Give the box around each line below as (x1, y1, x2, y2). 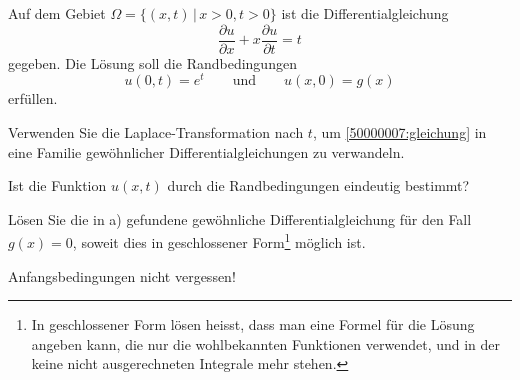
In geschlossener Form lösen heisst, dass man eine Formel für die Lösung (31, 314, 475, 335)
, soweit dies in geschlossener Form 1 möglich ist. (72, 229, 366, 252)
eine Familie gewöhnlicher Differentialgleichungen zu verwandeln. (8, 141, 405, 162)
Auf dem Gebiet (8, 3, 106, 23)
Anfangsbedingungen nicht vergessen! (8, 265, 236, 286)
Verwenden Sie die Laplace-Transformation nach (8, 121, 304, 142)
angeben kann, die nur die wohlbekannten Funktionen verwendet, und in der (31, 333, 501, 354)
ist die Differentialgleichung (281, 3, 449, 23)
